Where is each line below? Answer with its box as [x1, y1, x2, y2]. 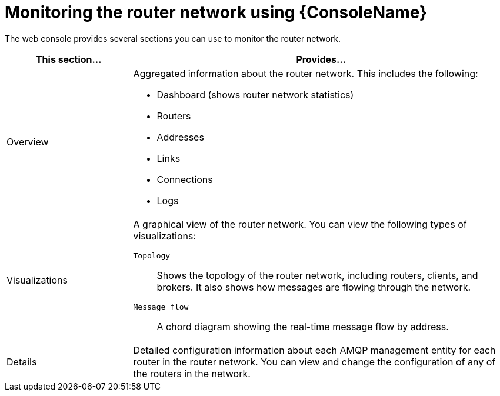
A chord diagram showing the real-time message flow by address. [156, 320, 449, 332]
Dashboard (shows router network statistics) [156, 88, 354, 101]
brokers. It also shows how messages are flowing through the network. [156, 281, 471, 293]
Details [6, 355, 37, 368]
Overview [6, 135, 49, 148]
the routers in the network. [133, 367, 251, 380]
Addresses [156, 131, 204, 143]
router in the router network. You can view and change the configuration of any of [133, 355, 496, 368]
